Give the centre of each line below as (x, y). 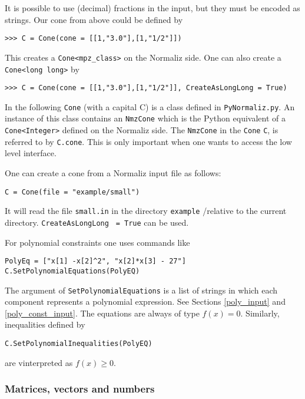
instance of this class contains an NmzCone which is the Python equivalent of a (145, 118)
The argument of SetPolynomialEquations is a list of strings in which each (141, 290)
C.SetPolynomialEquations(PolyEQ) (72, 271)
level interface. (31, 153)
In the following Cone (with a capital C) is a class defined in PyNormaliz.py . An (150, 106)
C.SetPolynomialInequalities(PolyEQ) (79, 343)
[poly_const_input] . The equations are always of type (102, 313)
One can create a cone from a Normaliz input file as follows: (113, 173)
